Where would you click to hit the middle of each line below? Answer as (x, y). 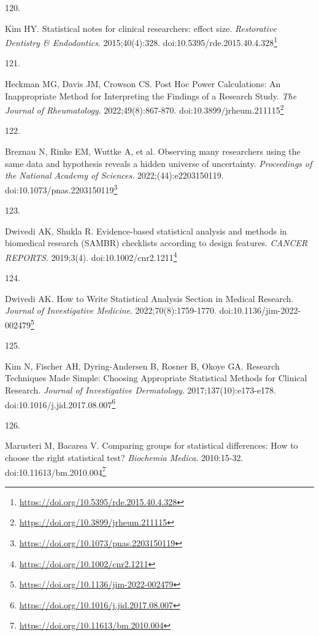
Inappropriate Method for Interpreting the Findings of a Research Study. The (151, 95)
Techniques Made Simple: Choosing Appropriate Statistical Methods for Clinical (156, 378)
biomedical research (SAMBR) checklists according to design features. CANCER (156, 243)
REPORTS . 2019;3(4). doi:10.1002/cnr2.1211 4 (91, 256)
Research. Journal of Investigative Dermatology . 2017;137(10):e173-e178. (140, 390)
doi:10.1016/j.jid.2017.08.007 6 (60, 403)
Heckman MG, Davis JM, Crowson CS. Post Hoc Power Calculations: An (143, 84)
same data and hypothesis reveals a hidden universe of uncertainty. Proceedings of (159, 163)
